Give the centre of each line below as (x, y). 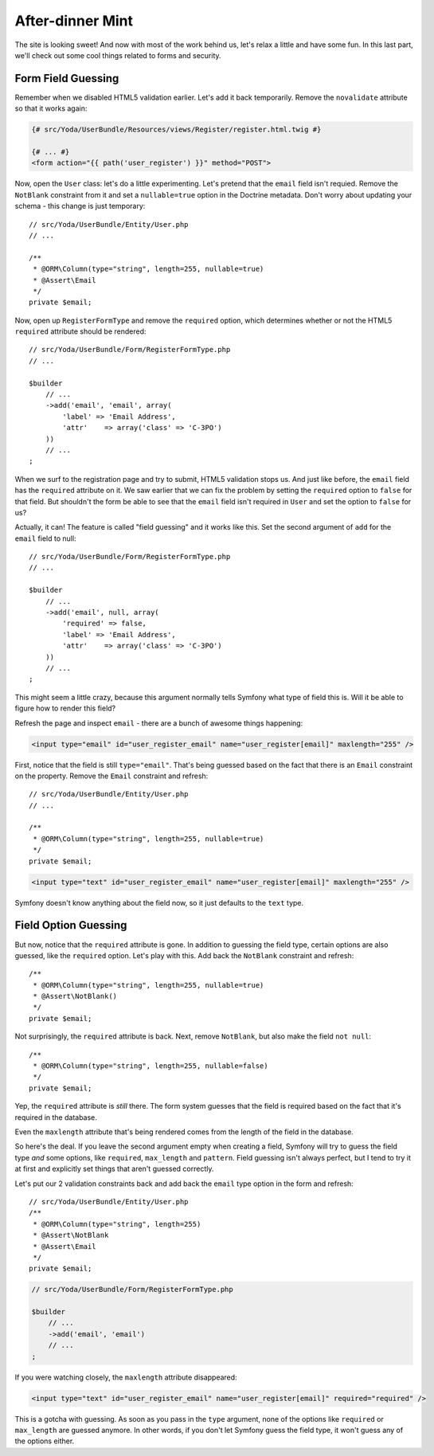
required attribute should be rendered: (80, 331)
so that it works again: (51, 108)
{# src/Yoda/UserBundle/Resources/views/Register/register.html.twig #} (176, 130)
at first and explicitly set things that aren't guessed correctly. (114, 1169)
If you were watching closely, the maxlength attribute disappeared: (126, 1377)
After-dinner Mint (74, 21)
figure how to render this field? (65, 708)
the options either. (45, 1441)
